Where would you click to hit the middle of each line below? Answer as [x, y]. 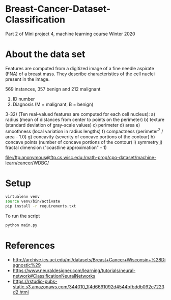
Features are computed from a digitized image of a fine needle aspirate [80, 68]
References [30, 246]
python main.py [21, 225]
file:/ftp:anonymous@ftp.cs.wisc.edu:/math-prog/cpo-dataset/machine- [81, 157]
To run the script [23, 216]
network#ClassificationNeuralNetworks [54, 276]
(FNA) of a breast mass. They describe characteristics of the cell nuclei [80, 74]
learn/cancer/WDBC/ [27, 163]
